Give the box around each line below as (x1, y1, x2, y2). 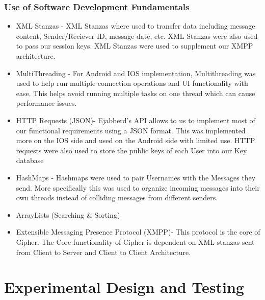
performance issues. (16, 98, 77, 108)
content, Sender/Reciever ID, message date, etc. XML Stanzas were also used (16, 30, 258, 41)
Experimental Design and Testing (4, 276, 244, 297)
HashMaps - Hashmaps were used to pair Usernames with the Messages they (16, 172, 256, 182)
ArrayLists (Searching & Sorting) (16, 209, 120, 220)
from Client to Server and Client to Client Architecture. (16, 246, 191, 257)
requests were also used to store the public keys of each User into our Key (16, 145, 247, 155)
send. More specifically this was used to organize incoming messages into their (16, 182, 260, 193)
